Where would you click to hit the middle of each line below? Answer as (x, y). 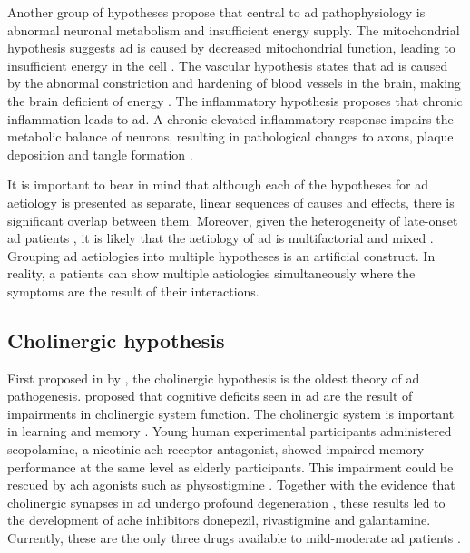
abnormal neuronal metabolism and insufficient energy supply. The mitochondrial (234, 29)
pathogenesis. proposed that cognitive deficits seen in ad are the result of (210, 396)
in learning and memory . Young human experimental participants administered (230, 431)
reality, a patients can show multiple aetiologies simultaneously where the (211, 273)
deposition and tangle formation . (100, 154)
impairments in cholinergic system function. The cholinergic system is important (231, 413)
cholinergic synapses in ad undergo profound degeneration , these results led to (226, 502)
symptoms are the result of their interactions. (133, 291)
